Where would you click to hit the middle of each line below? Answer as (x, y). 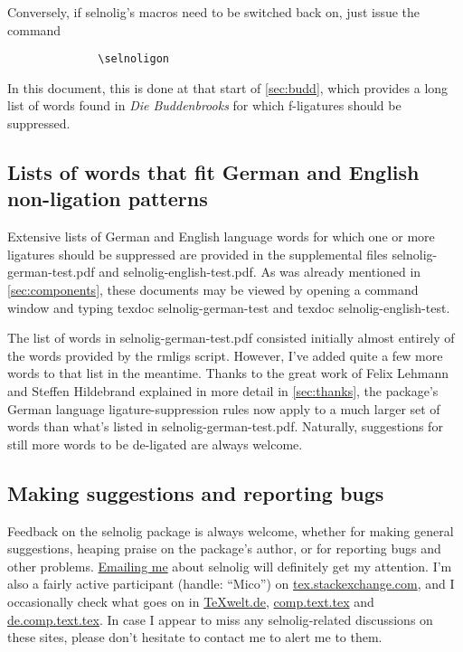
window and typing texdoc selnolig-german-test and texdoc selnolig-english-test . (229, 307)
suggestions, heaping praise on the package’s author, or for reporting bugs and (224, 548)
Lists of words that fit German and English (213, 172)
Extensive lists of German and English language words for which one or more (221, 236)
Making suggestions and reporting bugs (196, 492)
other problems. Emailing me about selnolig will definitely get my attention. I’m (230, 566)
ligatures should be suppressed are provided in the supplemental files (198, 254)
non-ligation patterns (108, 198)
